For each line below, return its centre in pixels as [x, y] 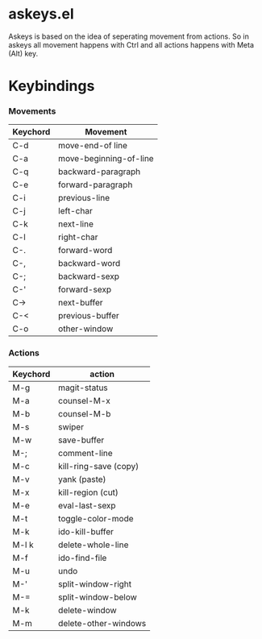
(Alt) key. [23, 53]
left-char [75, 211]
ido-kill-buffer [86, 531]
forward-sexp [85, 289]
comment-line [85, 453]
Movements [32, 111]
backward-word [89, 263]
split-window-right [95, 583]
